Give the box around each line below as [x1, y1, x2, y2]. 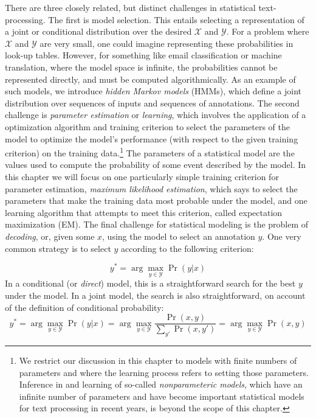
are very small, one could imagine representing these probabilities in [39, 37, 294, 49]
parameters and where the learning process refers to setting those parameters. [19, 366, 309, 378]
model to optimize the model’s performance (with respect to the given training [5, 132, 298, 145]
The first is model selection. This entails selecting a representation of [48, 13, 304, 26]
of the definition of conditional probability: [5, 301, 164, 313]
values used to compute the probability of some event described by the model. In [5, 158, 306, 171]
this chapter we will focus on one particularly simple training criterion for [5, 170, 279, 183]
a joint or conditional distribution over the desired [5, 25, 192, 38]
